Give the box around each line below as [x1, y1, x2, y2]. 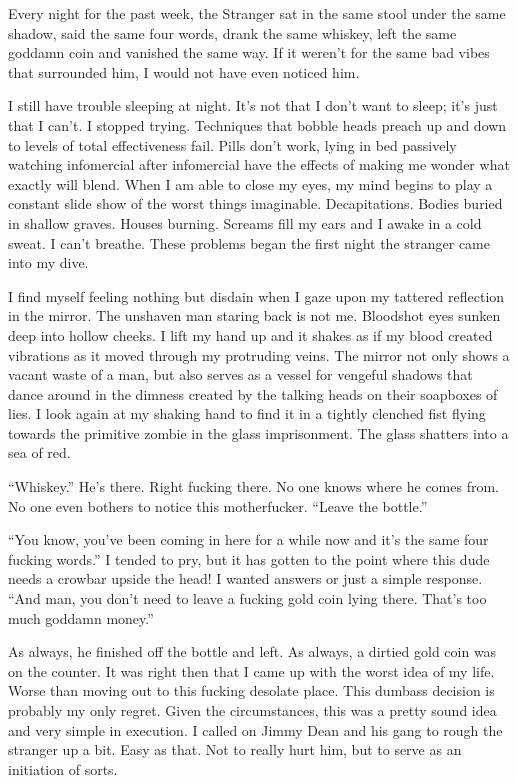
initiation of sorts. [8, 758, 118, 779]
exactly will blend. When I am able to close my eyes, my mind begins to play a [8, 173, 493, 194]
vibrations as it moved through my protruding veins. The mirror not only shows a [8, 344, 510, 365]
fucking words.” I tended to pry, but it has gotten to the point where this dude [8, 548, 490, 569]
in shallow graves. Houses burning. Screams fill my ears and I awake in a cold [8, 212, 482, 233]
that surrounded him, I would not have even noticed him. [8, 61, 360, 82]
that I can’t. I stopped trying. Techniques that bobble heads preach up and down [8, 114, 507, 135]
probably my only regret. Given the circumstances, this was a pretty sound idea [8, 700, 497, 720]
